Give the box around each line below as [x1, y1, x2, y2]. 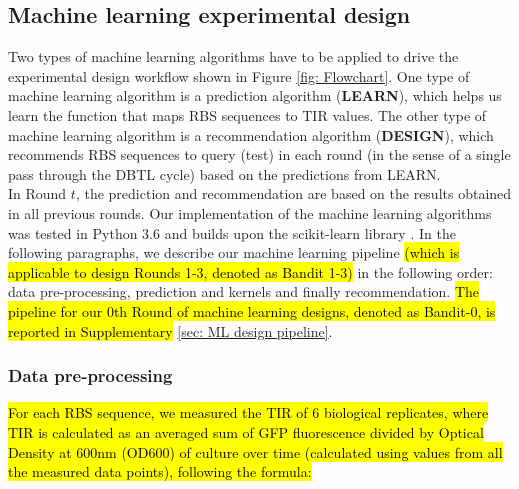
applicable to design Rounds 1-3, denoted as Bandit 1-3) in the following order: [8, 261, 493, 282]
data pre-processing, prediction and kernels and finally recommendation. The [8, 281, 480, 302]
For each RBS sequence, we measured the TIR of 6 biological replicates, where [8, 402, 489, 423]
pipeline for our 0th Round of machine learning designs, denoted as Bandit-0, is [8, 300, 496, 321]
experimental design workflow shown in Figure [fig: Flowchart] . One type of [8, 65, 470, 86]
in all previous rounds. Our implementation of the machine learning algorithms [8, 202, 492, 223]
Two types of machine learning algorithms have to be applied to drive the [8, 46, 459, 67]
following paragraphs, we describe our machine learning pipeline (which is [8, 242, 460, 263]
